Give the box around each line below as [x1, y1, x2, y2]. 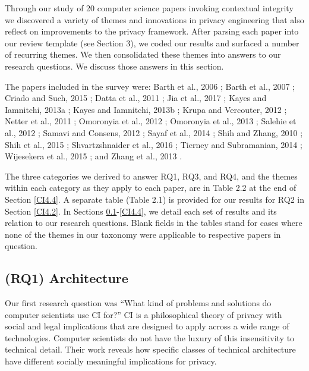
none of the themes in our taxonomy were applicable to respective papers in [5, 228, 281, 240]
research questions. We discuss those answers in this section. [5, 59, 224, 72]
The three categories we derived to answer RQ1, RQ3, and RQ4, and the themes [5, 169, 298, 182]
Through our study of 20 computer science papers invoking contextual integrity [5, 2, 294, 14]
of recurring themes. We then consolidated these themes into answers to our [5, 48, 281, 61]
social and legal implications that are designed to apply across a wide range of [5, 320, 289, 332]
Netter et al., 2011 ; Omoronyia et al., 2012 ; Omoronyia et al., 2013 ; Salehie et [5, 115, 297, 127]
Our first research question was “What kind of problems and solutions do [5, 297, 272, 309]
